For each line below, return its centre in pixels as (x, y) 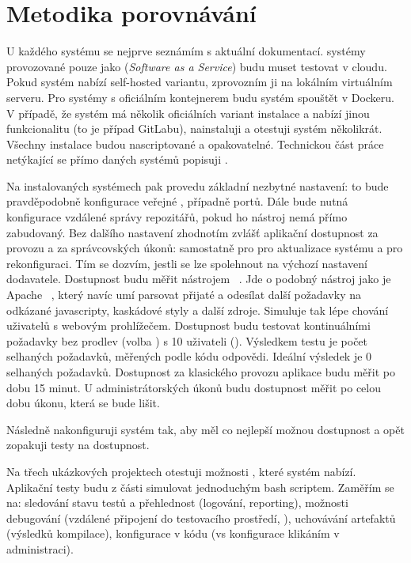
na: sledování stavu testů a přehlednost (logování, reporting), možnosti (177, 503)
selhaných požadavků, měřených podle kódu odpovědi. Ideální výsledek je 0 (189, 356)
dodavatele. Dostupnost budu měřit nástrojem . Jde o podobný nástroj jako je (199, 279)
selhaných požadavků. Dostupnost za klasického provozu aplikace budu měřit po (201, 372)
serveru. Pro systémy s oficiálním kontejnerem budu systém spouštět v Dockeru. (200, 97)
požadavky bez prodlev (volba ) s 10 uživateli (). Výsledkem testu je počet (187, 340)
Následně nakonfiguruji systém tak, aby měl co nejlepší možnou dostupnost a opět (205, 429)
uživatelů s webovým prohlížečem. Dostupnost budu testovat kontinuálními (188, 325)
